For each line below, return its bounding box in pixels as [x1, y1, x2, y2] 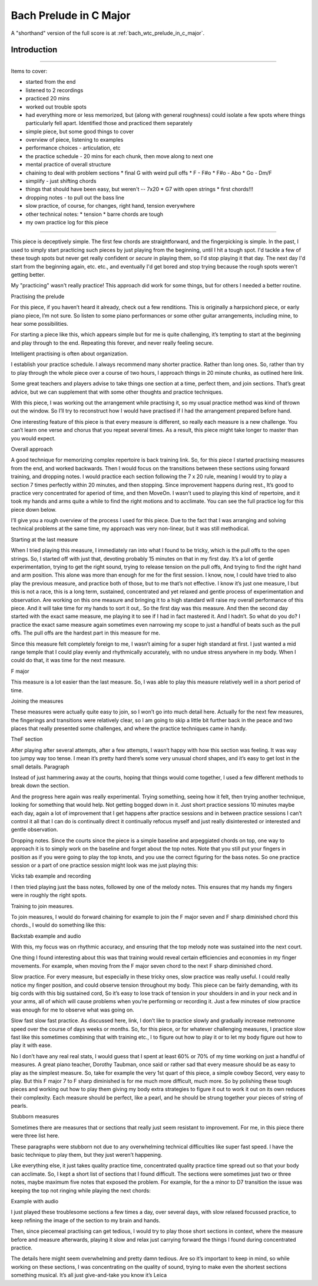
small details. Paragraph [11, 763, 70, 770]
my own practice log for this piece [25, 218, 108, 225]
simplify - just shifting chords [25, 178, 97, 185]
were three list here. [11, 1132, 60, 1139]
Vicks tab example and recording [11, 872, 91, 879]
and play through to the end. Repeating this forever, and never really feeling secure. [11, 339, 214, 346]
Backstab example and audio [11, 932, 81, 940]
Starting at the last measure [11, 536, 78, 543]
